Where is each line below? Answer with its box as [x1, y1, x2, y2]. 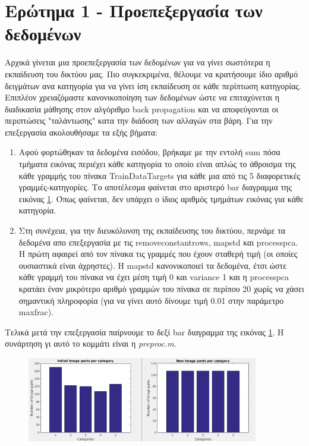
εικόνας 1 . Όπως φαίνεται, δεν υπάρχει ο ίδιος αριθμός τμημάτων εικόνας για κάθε [18, 192, 304, 205]
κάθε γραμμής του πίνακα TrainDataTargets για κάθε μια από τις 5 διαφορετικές [18, 169, 301, 181]
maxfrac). [18, 306, 54, 318]
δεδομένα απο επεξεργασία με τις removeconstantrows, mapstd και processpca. [18, 235, 298, 248]
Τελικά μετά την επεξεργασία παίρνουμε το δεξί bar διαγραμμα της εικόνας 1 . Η [5, 325, 284, 338]
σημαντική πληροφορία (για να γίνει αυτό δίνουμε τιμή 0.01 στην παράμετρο [18, 294, 284, 306]
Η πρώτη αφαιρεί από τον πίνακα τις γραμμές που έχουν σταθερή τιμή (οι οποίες [18, 247, 298, 260]
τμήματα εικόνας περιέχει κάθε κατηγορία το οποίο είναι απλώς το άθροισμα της [18, 158, 296, 170]
